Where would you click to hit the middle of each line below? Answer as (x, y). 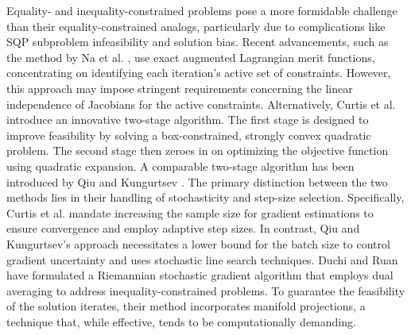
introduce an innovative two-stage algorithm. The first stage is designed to (188, 119)
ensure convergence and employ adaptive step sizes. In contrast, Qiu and (183, 228)
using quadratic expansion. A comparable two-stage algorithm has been (180, 166)
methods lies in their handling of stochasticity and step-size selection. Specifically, (205, 197)
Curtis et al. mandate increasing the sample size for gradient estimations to (190, 212)
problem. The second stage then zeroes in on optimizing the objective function (198, 150)
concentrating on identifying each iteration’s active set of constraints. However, (199, 73)
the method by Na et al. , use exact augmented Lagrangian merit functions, (191, 57)
